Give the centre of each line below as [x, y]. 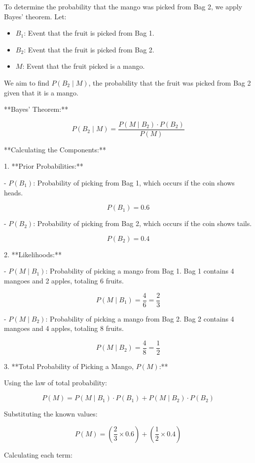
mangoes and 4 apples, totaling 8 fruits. [64, 328]
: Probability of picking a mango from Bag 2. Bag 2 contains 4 [140, 318]
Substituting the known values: [51, 414]
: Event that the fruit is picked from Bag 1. [89, 33]
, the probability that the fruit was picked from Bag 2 [170, 82]
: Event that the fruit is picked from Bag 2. [89, 49]
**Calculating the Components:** [55, 149]
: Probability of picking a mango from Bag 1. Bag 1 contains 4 [140, 271]
